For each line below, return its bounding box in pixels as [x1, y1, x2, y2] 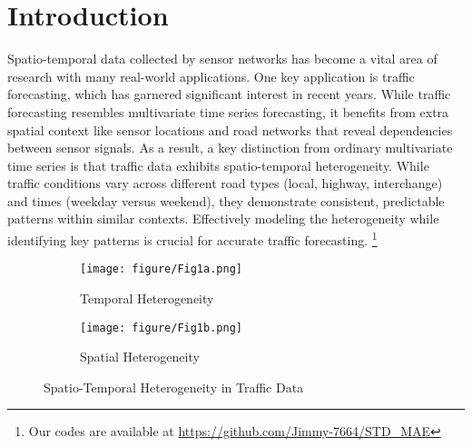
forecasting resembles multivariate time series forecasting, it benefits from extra [7, 102, 449, 121]
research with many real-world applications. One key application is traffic [7, 66, 415, 85]
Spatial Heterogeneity [80, 347, 200, 366]
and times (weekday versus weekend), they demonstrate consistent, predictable [7, 191, 445, 210]
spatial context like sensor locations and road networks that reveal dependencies [7, 120, 453, 139]
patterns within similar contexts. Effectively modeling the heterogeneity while [7, 209, 439, 228]
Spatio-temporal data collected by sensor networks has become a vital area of [7, 49, 438, 68]
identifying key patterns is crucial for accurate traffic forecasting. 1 [7, 228, 378, 249]
